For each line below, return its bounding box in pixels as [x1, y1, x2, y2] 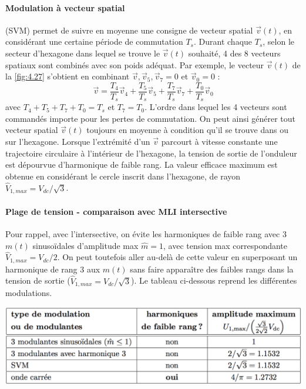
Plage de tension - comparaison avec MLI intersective [5, 205, 227, 217]
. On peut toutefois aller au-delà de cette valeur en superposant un [57, 251, 298, 263]
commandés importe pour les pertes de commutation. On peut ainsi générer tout [5, 112, 295, 124]
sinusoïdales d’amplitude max [32, 239, 139, 251]
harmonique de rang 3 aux [5, 262, 100, 275]
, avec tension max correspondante [163, 239, 288, 251]
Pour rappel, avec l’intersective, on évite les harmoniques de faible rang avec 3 [5, 227, 287, 240]
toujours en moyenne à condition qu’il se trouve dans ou [86, 124, 288, 136]
